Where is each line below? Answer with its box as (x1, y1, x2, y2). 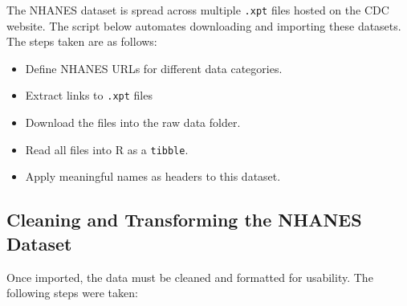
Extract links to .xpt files (25, 87, 153, 104)
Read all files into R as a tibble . (25, 141, 189, 157)
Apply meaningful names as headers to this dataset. (25, 168, 281, 185)
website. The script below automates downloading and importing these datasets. (6, 17, 401, 34)
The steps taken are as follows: (6, 33, 157, 50)
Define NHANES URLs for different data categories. (25, 59, 283, 76)
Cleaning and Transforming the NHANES (6, 207, 362, 232)
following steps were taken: (6, 284, 138, 301)
